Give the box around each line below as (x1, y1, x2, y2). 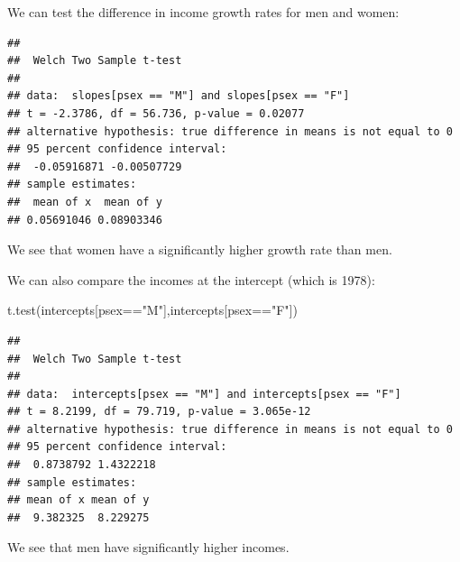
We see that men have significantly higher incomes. (7, 538, 290, 557)
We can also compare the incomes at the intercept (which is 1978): (7, 270, 375, 289)
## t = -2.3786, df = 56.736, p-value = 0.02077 (7, 106, 305, 120)
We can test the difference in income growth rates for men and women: (7, 3, 400, 21)
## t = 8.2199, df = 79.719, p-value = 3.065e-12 (7, 405, 311, 419)
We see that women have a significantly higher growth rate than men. (7, 240, 392, 259)
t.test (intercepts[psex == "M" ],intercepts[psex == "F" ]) (7, 300, 298, 319)
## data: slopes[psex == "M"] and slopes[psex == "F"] (7, 89, 350, 103)
